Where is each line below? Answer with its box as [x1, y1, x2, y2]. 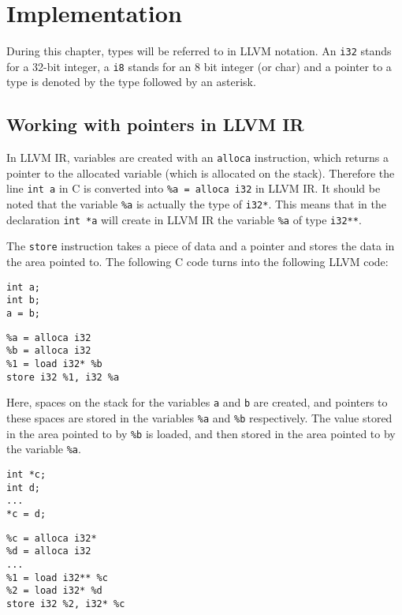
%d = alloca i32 [6, 546, 91, 557]
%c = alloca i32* [6, 532, 97, 544]
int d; [6, 482, 40, 493]
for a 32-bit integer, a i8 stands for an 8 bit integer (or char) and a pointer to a [6, 58, 392, 74]
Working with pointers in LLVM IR [6, 112, 304, 137]
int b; [6, 294, 40, 306]
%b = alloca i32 [6, 345, 91, 357]
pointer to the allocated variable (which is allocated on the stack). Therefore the [6, 164, 395, 181]
